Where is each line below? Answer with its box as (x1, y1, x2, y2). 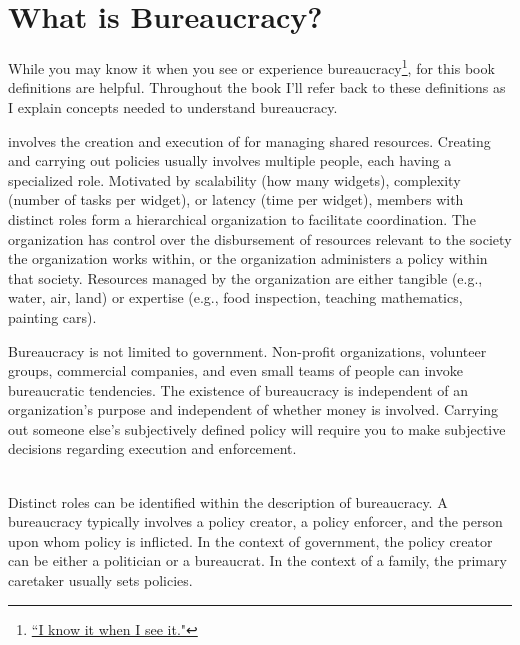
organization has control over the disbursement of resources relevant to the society (8, 228, 512, 249)
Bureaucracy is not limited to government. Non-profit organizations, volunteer (8, 340, 487, 361)
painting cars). (8, 306, 97, 327)
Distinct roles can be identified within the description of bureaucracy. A (8, 491, 448, 512)
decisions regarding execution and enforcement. (8, 438, 297, 459)
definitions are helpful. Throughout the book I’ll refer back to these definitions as (8, 77, 506, 98)
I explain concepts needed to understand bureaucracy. (8, 96, 338, 117)
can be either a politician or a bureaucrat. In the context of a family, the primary (8, 550, 507, 571)
